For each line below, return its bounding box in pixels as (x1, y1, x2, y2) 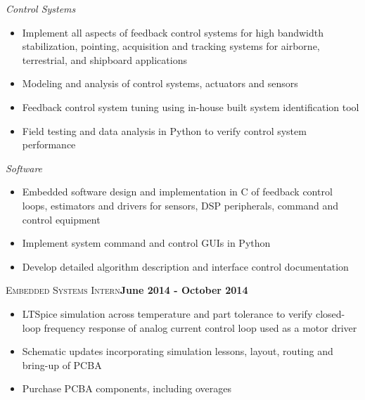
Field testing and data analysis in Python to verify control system (22, 123, 307, 138)
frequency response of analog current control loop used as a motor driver (44, 320, 357, 335)
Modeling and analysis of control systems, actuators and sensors (22, 76, 298, 91)
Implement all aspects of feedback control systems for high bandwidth (22, 25, 324, 39)
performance (22, 137, 76, 152)
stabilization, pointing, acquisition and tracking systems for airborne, (22, 39, 320, 53)
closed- (315, 306, 345, 321)
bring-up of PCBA (22, 357, 102, 372)
